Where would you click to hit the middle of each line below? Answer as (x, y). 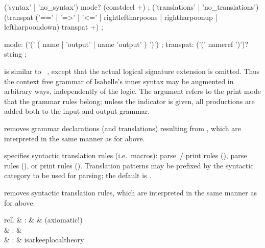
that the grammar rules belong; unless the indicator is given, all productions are (129, 101)
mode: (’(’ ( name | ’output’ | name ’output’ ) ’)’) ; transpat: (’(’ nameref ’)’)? (126, 44)
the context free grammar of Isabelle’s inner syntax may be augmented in (119, 81)
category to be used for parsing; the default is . (78, 175)
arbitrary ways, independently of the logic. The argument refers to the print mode (132, 91)
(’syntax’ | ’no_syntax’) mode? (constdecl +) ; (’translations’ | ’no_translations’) (131, 7)
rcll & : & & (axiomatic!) (43, 220)
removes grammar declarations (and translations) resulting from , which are (123, 128)
